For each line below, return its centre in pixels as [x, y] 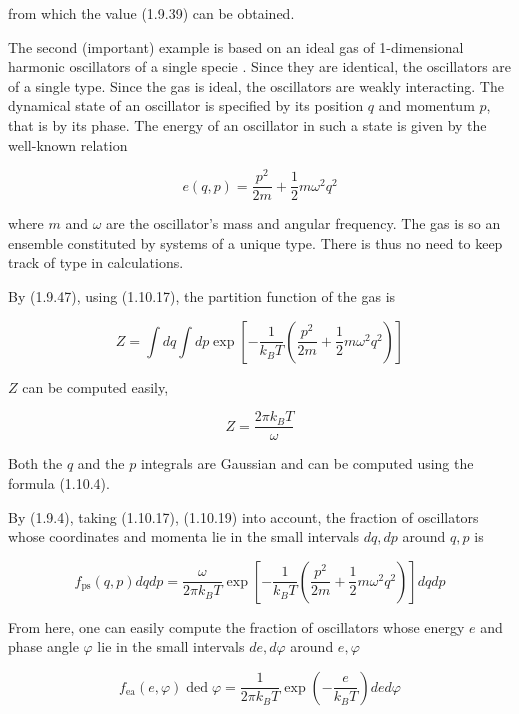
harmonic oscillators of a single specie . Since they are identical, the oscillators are [260, 66]
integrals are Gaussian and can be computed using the [307, 463]
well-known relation [68, 144]
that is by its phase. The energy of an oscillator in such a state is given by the [247, 124]
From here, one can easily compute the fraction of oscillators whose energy [236, 626]
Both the [35, 463]
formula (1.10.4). [59, 482]
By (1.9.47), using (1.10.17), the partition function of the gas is [202, 296]
